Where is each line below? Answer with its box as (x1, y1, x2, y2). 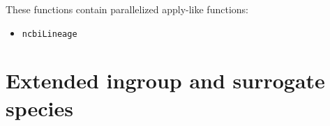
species (6, 93, 73, 122)
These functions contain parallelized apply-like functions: (6, 2, 248, 16)
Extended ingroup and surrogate (6, 66, 325, 95)
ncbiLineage (22, 29, 77, 39)
